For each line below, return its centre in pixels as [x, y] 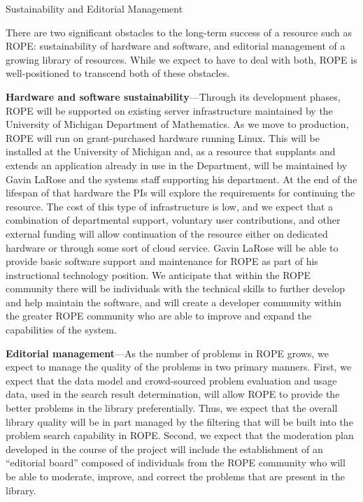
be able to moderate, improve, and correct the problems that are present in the [175, 476]
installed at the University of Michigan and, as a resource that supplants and [171, 151]
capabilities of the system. [61, 330]
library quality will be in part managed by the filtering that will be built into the [179, 421]
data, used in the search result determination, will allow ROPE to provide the [173, 394]
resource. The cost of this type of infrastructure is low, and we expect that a [169, 206]
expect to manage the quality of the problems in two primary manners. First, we [179, 367]
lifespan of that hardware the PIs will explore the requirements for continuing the [180, 193]
